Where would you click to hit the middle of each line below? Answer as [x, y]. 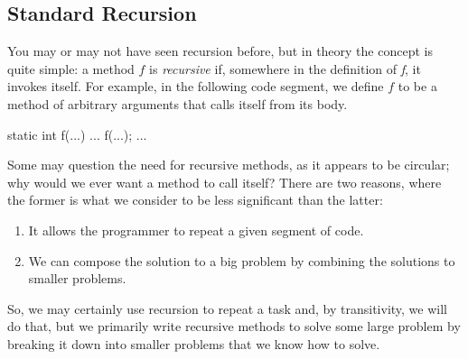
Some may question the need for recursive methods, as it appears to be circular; [229, 165]
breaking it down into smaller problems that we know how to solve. [194, 343]
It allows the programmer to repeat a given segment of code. [196, 230]
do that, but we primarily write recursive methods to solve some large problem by [234, 326]
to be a [417, 86]
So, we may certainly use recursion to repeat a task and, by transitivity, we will [227, 308]
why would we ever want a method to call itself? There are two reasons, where [225, 182]
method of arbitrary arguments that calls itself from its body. [178, 103]
